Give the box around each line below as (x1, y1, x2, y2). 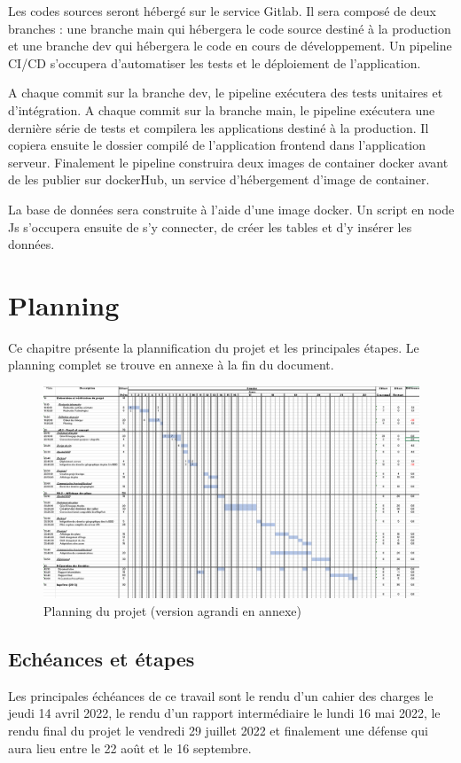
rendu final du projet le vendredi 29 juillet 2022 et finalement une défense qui (8, 720, 428, 739)
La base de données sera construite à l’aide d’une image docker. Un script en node (8, 199, 455, 218)
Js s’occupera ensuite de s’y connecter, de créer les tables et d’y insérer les (8, 217, 412, 236)
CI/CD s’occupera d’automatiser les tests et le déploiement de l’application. (8, 53, 421, 72)
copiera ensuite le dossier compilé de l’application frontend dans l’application (8, 136, 426, 154)
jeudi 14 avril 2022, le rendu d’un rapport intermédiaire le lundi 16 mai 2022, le (8, 704, 441, 722)
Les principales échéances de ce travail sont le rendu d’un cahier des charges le (8, 686, 434, 705)
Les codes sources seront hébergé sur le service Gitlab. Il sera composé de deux (8, 2, 436, 19)
